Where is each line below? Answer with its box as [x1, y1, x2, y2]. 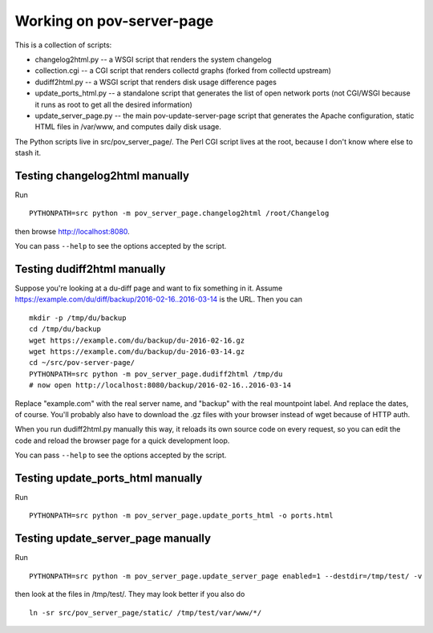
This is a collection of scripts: [14, 40, 112, 50]
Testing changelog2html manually [14, 168, 190, 182]
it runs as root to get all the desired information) [34, 99, 192, 109]
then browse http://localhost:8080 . [14, 226, 130, 236]
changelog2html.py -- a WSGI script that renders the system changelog [34, 55, 272, 64]
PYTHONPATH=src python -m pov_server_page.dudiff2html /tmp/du [29, 369, 283, 379]
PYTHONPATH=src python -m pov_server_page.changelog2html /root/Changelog [29, 209, 330, 218]
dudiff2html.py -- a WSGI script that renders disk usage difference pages [34, 77, 277, 87]
